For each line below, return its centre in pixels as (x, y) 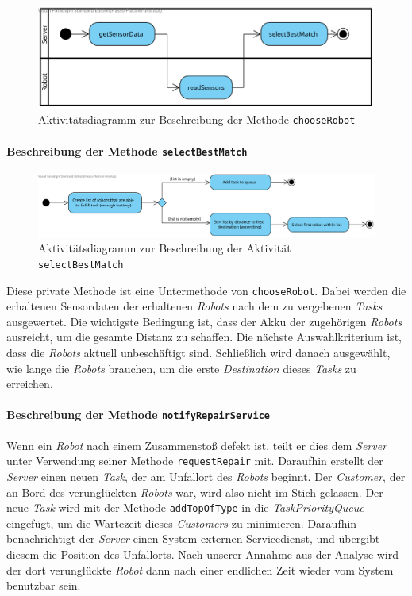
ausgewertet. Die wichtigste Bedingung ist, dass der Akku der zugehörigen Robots (204, 321)
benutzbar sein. (44, 585)
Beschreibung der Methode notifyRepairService (138, 415)
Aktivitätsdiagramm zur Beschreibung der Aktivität (165, 248)
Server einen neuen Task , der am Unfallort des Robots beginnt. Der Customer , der (206, 476)
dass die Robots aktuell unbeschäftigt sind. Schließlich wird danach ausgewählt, (198, 353)
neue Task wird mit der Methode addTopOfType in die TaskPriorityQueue (185, 508)
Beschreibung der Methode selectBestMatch (127, 150)
